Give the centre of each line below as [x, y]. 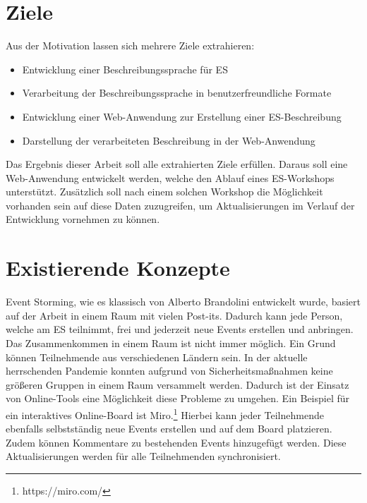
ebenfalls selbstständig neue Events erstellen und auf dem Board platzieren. [169, 429]
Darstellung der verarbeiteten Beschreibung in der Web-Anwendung [169, 140]
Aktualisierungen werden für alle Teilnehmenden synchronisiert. [143, 456]
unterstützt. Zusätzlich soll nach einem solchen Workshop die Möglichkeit [164, 192]
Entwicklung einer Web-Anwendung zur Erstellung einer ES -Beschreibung [182, 116]
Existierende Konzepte [118, 268]
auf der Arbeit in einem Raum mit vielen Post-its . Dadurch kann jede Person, [174, 315]
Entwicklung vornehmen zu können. [83, 219]
